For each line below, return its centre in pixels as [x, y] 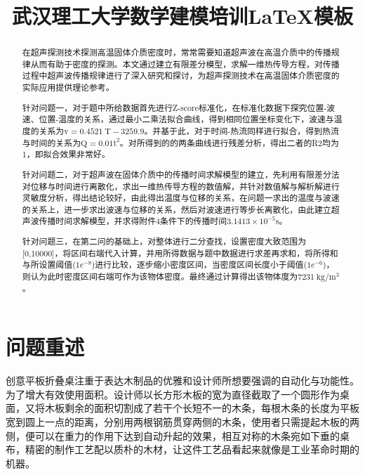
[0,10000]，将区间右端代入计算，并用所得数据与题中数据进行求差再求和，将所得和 [180, 253]
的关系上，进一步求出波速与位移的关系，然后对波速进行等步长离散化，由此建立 [177, 209]
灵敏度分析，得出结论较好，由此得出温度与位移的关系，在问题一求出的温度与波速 [181, 198]
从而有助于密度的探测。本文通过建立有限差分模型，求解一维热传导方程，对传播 [185, 64]
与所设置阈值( [49, 265]
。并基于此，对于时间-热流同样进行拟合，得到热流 [241, 131]
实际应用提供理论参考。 [68, 87]
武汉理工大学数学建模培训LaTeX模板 [182, 16]
